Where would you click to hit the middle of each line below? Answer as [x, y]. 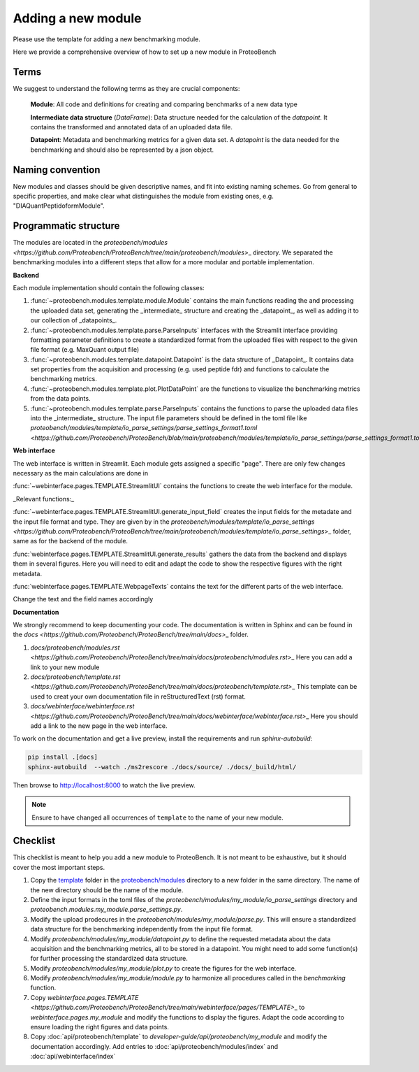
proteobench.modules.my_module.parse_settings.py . [106, 910]
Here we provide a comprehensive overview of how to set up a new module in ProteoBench [145, 52]
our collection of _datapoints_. [74, 320]
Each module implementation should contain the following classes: [109, 287]
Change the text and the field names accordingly [83, 599]
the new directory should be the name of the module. [107, 890]
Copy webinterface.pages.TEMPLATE [84, 997]
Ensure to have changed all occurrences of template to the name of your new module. [158, 817]
